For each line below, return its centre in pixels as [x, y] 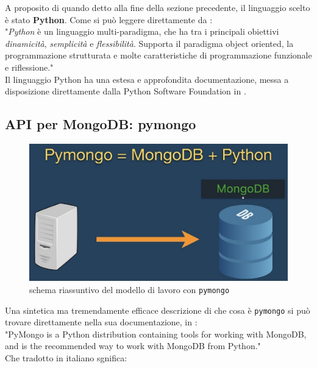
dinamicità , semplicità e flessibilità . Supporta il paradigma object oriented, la [149, 43]
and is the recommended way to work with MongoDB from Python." [133, 346]
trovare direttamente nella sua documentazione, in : [101, 322]
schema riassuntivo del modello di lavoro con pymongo [130, 289]
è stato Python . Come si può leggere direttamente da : [109, 19]
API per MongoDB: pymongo [101, 124]
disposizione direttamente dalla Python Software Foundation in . [126, 91]
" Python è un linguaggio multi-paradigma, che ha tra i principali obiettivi [142, 31]
